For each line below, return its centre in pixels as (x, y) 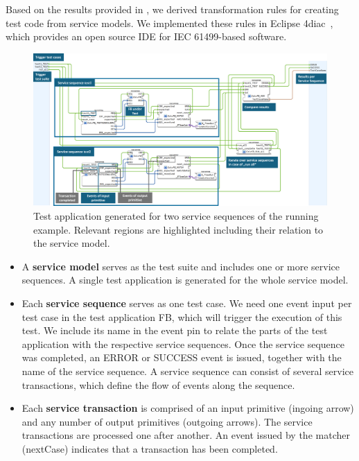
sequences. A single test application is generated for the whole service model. (185, 280)
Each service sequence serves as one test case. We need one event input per (187, 303)
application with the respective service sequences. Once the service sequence (183, 343)
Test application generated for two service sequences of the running (176, 216)
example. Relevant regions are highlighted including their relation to (178, 229)
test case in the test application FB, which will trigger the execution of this (182, 316)
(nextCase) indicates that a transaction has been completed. (150, 448)
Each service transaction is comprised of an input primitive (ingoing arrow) (188, 408)
